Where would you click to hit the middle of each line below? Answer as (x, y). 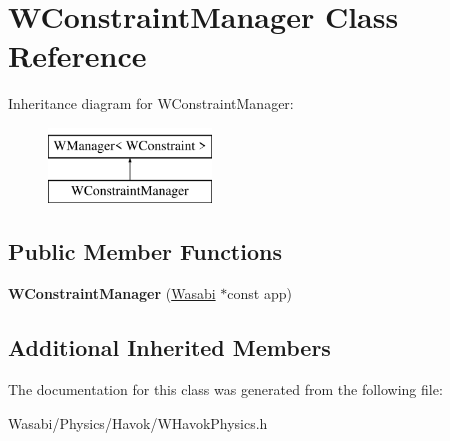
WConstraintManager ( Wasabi (112, 293)
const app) (259, 293)
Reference (77, 55)
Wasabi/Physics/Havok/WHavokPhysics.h (138, 422)
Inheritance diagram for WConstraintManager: (151, 103)
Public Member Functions (145, 251)
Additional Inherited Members (169, 347)
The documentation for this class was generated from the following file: (225, 389)
